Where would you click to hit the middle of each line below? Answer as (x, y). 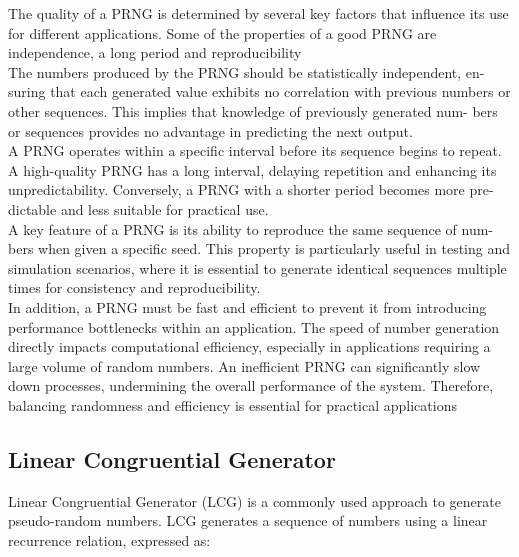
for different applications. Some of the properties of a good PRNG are (222, 32)
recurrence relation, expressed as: (109, 539)
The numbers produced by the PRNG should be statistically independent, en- (246, 71)
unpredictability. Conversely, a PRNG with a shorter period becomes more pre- (251, 189)
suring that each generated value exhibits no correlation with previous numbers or (259, 91)
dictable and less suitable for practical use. (138, 208)
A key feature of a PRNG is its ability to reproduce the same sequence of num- (251, 228)
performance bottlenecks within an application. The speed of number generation (254, 326)
